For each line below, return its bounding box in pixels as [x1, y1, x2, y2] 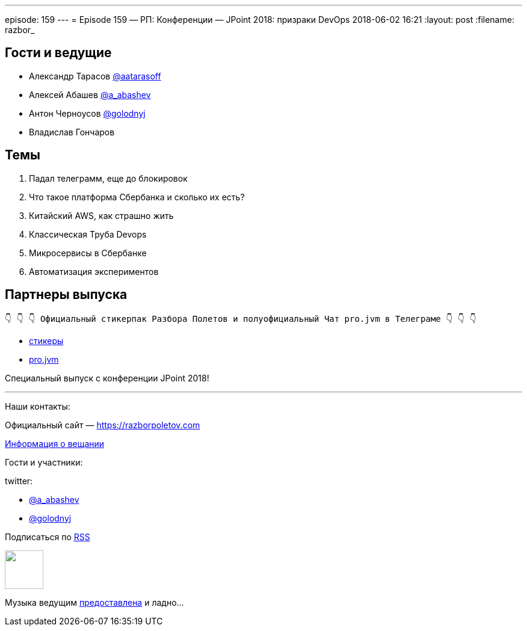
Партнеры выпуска [5, 287, 128, 303]
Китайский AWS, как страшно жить [29, 210, 174, 221]
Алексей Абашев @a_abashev [29, 89, 151, 100]
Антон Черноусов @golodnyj [29, 108, 146, 119]
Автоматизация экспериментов [29, 266, 159, 277]
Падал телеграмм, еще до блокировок [29, 173, 188, 183]
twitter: [5, 475, 33, 486]
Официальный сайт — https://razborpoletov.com [5, 419, 200, 430]
